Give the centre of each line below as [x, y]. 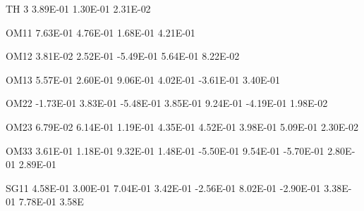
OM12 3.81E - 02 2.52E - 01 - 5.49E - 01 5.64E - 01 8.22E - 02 [123, 56]
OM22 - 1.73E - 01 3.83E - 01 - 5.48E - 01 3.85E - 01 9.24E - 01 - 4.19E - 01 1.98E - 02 [167, 103]
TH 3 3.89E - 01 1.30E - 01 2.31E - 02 [78, 8]
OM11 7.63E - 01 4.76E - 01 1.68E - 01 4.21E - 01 [101, 32]
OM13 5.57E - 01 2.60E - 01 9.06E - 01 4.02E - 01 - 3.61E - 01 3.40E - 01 [143, 79]
